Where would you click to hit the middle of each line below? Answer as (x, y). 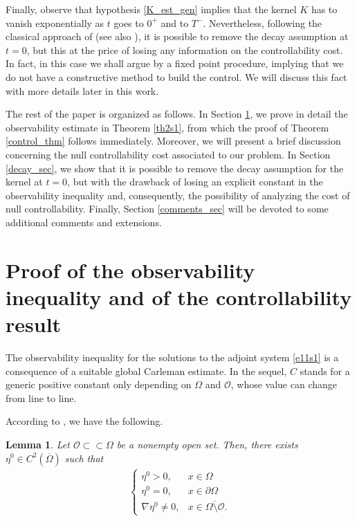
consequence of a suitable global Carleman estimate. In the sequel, (146, 371)
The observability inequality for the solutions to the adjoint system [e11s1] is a (172, 357)
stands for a (325, 371)
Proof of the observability (130, 269)
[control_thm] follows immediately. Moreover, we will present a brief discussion (173, 141)
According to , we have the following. (84, 421)
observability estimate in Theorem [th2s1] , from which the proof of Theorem (167, 127)
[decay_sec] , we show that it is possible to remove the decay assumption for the (175, 168)
